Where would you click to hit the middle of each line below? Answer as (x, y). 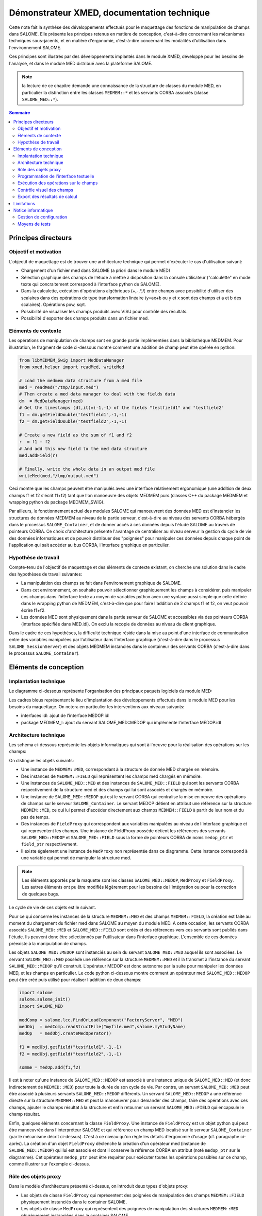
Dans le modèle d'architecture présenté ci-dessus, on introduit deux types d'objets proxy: (99, 1186)
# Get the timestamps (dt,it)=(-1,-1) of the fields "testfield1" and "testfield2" (122, 408)
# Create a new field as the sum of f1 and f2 (75, 435)
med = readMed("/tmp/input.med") (59, 387)
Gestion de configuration (42, 217)
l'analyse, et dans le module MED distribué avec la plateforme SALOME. (81, 63)
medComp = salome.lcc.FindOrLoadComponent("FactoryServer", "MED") (101, 1020)
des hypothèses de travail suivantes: (46, 574)
